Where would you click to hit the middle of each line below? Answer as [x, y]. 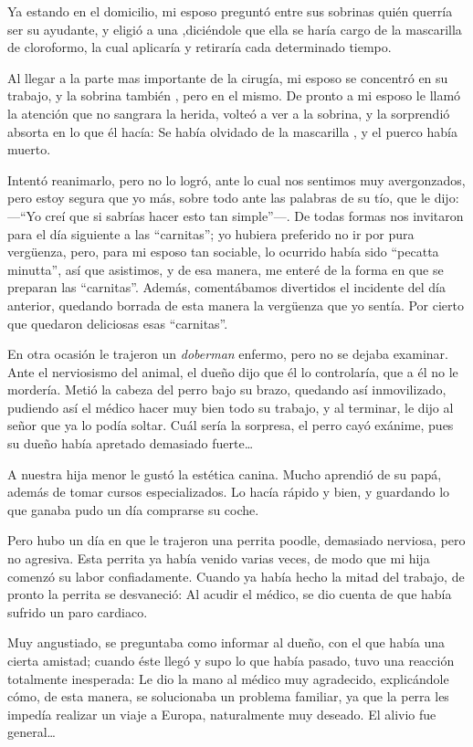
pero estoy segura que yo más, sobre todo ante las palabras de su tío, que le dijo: [233, 198]
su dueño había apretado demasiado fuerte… [131, 443]
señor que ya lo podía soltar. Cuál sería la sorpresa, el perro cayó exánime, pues [231, 425]
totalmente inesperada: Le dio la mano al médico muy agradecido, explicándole [228, 678]
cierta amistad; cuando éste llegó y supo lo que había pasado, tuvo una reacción [231, 660]
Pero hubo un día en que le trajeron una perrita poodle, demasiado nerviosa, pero [236, 540]
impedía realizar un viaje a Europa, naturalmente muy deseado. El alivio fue [222, 714]
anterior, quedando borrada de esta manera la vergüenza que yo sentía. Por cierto [236, 305]
